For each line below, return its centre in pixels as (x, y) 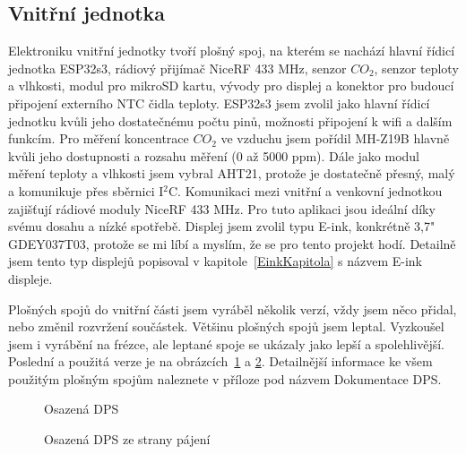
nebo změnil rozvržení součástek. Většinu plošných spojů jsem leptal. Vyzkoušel (226, 326)
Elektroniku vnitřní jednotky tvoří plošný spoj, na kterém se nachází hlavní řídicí (232, 51)
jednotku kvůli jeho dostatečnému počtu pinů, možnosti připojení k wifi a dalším (230, 120)
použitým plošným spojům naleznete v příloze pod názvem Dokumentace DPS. (225, 378)
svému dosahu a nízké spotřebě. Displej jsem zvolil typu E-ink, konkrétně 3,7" (222, 226)
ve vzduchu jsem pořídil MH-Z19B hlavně (335, 138)
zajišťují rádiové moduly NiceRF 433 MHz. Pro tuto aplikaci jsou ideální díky (222, 208)
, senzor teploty (416, 68)
